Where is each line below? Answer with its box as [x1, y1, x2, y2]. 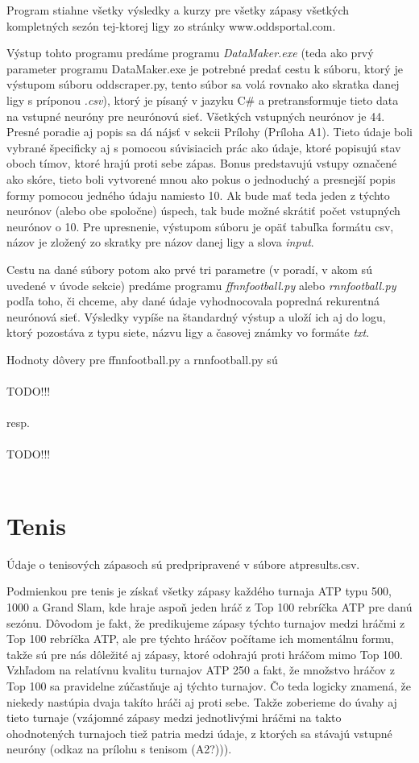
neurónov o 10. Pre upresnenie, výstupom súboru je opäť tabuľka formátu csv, [6, 218, 394, 234]
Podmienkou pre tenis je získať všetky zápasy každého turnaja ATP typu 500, [6, 583, 392, 599]
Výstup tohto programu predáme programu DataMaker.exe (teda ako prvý [6, 44, 374, 61]
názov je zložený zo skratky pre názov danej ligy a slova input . [6, 234, 314, 251]
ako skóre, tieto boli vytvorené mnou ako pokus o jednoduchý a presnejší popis [6, 170, 396, 187]
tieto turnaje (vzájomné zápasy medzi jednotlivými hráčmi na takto [6, 709, 342, 726]
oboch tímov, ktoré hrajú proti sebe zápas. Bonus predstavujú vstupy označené [6, 155, 397, 172]
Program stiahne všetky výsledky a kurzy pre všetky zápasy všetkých [6, 2, 350, 18]
